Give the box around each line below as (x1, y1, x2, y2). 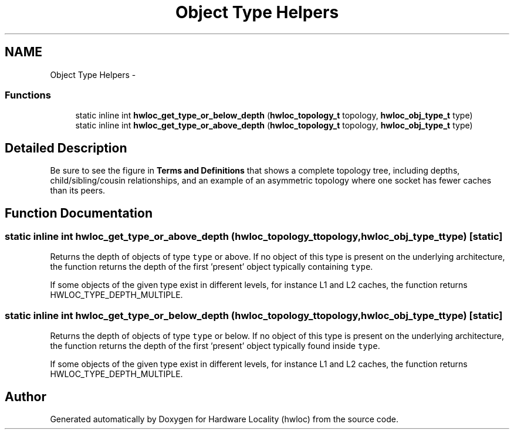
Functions (5, 89, 51, 101)
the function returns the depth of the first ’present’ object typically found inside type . (50, 341, 380, 351)
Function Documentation (5, 205, 153, 221)
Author (5, 389, 46, 404)
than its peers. (50, 185, 106, 196)
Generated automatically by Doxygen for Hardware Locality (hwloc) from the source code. (50, 414, 398, 424)
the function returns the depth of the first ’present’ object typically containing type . (50, 262, 373, 272)
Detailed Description (5, 140, 127, 155)
